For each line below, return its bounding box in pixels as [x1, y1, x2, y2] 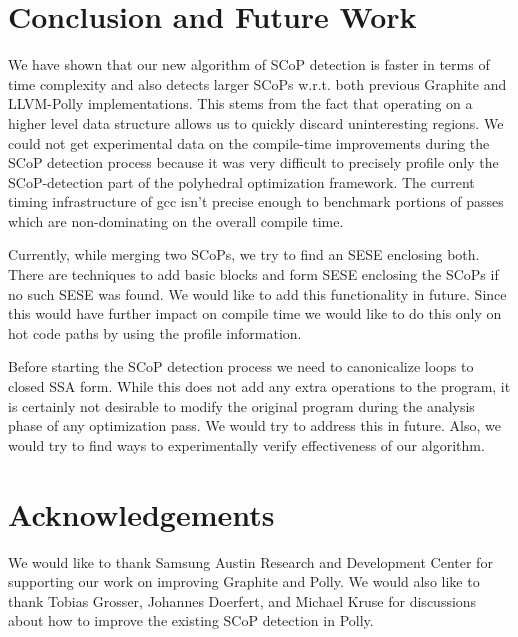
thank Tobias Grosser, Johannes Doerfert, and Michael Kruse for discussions [8, 590, 477, 611]
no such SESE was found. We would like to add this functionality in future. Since [8, 283, 507, 304]
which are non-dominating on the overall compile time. [8, 210, 344, 231]
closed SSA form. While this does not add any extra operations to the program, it [8, 376, 511, 397]
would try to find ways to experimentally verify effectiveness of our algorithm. [8, 434, 485, 455]
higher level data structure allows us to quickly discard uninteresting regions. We [8, 112, 504, 133]
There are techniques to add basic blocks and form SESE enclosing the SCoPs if [8, 264, 499, 285]
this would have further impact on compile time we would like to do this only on [8, 303, 502, 324]
